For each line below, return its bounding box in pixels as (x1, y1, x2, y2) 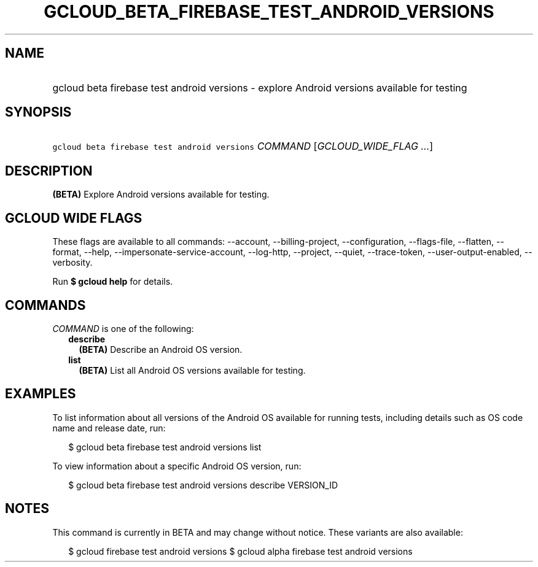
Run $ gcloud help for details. (52, 276, 173, 287)
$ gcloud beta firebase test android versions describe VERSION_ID (68, 479, 338, 490)
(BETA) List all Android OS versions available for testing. (79, 364, 306, 376)
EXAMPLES (5, 386, 76, 402)
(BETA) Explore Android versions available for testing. (52, 189, 270, 200)
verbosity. (52, 257, 93, 268)
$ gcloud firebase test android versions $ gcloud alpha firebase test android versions (68, 546, 413, 557)
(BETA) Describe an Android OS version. (79, 344, 243, 355)
